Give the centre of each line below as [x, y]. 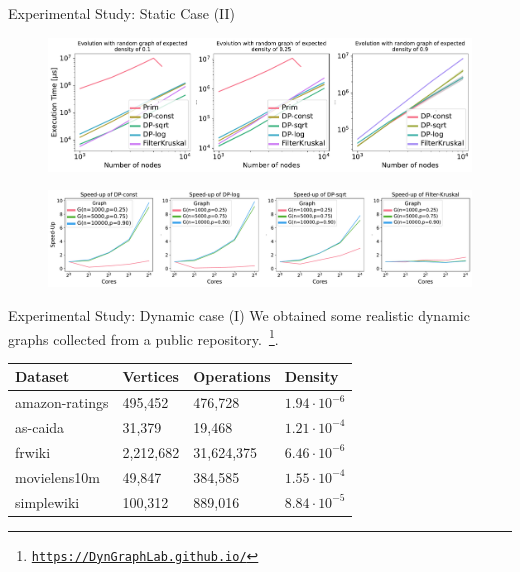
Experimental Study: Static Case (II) [122, 13]
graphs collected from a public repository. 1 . [143, 337]
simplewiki [47, 501]
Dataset [42, 376]
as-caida [40, 426]
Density [311, 376]
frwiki [33, 451]
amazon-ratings [62, 402]
